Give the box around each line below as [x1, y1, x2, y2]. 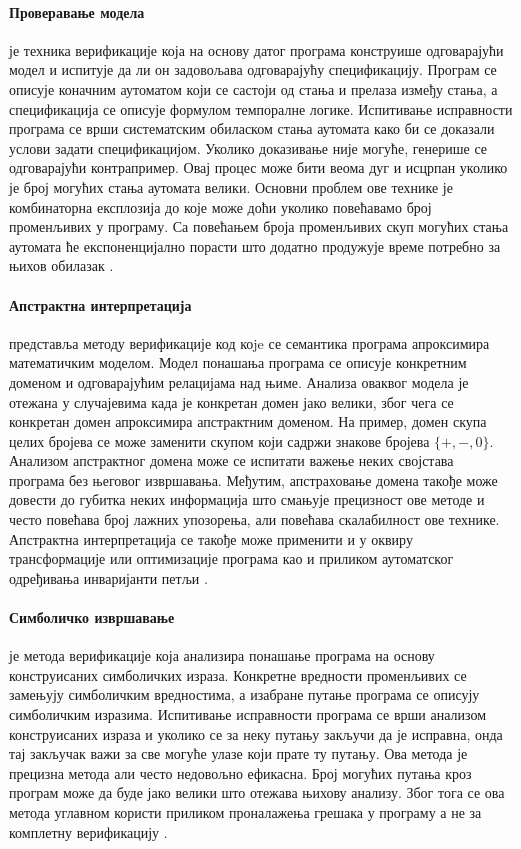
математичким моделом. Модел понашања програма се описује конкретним [9, 352, 467, 373]
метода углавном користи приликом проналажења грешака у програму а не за [9, 801, 482, 822]
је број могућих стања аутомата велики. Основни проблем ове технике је [9, 176, 453, 197]
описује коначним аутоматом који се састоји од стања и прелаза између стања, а [9, 78, 498, 99]
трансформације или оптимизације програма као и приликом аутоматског [9, 548, 454, 569]
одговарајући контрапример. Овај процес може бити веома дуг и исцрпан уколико [9, 157, 508, 178]
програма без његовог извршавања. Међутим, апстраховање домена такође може [9, 469, 498, 490]
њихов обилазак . [9, 255, 114, 276]
